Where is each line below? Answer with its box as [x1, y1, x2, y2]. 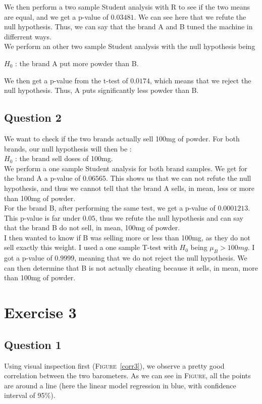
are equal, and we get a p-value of [4, 11, 109, 22]
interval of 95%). [4, 390, 56, 400]
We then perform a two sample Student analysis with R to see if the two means [4, 2, 250, 12]
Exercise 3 [4, 302, 77, 323]
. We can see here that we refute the [134, 11, 246, 22]
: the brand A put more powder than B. [15, 58, 139, 68]
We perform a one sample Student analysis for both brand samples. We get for [4, 163, 247, 173]
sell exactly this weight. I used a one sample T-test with [4, 242, 177, 252]
